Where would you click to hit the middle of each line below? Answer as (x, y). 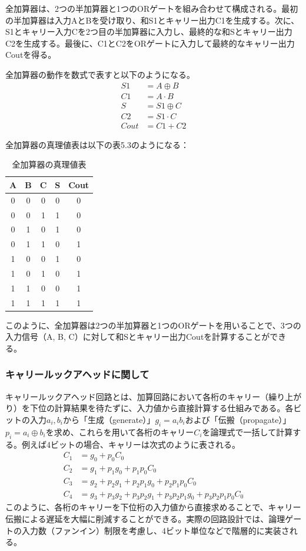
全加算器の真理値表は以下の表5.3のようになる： (97, 144)
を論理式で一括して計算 (247, 432)
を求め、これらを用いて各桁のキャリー (120, 432)
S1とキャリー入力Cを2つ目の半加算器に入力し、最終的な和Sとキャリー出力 (149, 32)
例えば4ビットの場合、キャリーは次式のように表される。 (131, 444)
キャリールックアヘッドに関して (77, 374)
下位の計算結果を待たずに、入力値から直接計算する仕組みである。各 (162, 408)
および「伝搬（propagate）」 (238, 419)
